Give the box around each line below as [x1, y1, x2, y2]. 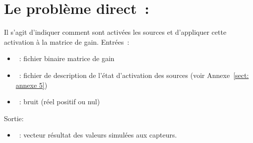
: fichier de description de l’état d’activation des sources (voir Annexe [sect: [19, 70, 249, 80]
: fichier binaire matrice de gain [19, 53, 115, 64]
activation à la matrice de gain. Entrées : [4, 36, 129, 47]
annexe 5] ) [15, 79, 48, 90]
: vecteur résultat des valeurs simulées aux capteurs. [19, 130, 177, 140]
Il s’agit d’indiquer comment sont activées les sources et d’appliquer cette [4, 27, 227, 37]
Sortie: [4, 113, 24, 123]
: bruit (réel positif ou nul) [19, 96, 100, 107]
